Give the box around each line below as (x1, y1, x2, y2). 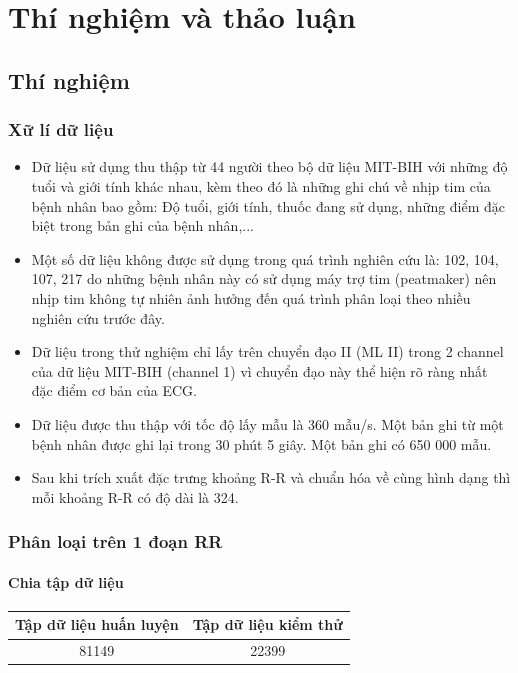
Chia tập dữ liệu (8, 571, 124, 592)
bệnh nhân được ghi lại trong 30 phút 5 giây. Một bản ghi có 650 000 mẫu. (31, 433, 492, 454)
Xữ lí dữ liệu (8, 117, 114, 142)
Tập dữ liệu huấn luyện (15, 614, 179, 635)
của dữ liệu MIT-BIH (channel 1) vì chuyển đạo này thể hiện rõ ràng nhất (31, 360, 488, 381)
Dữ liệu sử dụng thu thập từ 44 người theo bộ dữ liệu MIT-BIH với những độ (31, 156, 508, 177)
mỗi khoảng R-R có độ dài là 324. (31, 486, 239, 507)
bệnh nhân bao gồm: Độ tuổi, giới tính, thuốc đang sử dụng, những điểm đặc (31, 195, 506, 216)
